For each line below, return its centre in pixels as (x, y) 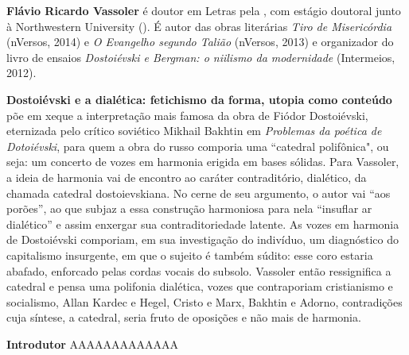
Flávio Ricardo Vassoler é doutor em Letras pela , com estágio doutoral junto (204, 10)
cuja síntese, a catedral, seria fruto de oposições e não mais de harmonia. (184, 317)
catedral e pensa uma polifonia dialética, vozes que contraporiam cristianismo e (200, 286)
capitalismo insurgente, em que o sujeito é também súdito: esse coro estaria (190, 255)
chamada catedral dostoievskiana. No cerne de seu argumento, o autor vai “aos (199, 193)
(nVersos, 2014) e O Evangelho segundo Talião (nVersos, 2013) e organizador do (200, 42)
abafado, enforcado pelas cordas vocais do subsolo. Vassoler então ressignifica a (199, 270)
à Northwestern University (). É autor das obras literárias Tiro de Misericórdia (199, 26)
